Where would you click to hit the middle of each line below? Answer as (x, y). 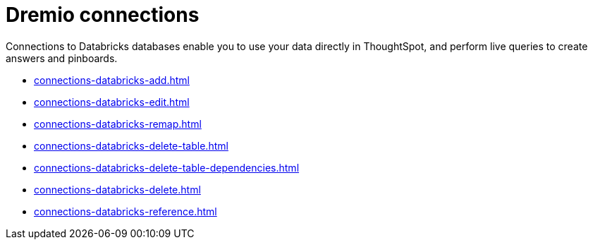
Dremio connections (103, 15)
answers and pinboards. (62, 58)
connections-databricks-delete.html (117, 189)
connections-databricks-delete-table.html (131, 145)
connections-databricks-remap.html (118, 124)
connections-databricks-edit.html (112, 102)
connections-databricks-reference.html (126, 211)
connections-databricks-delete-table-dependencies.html (167, 167)
